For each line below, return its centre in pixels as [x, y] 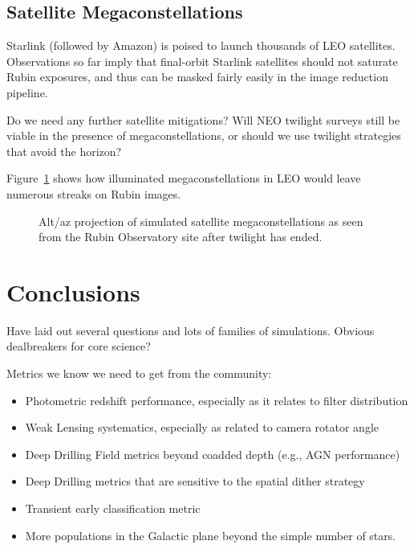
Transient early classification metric [113, 508]
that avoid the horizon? [64, 151]
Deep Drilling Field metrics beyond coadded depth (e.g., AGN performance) [213, 454]
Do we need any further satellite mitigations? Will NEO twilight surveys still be [203, 119]
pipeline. [27, 92]
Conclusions [73, 291]
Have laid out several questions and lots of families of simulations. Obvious [191, 330]
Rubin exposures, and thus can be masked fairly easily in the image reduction [197, 77]
